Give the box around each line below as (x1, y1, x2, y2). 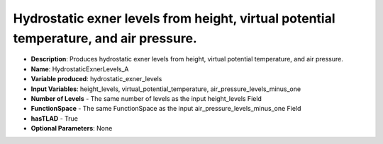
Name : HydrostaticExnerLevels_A (30, 64, 129, 73)
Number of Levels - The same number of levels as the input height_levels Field (30, 94, 262, 102)
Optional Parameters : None (30, 124, 113, 133)
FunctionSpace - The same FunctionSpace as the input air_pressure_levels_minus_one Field (30, 104, 301, 113)
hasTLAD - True (30, 114, 78, 123)
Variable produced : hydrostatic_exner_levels (30, 75, 162, 83)
